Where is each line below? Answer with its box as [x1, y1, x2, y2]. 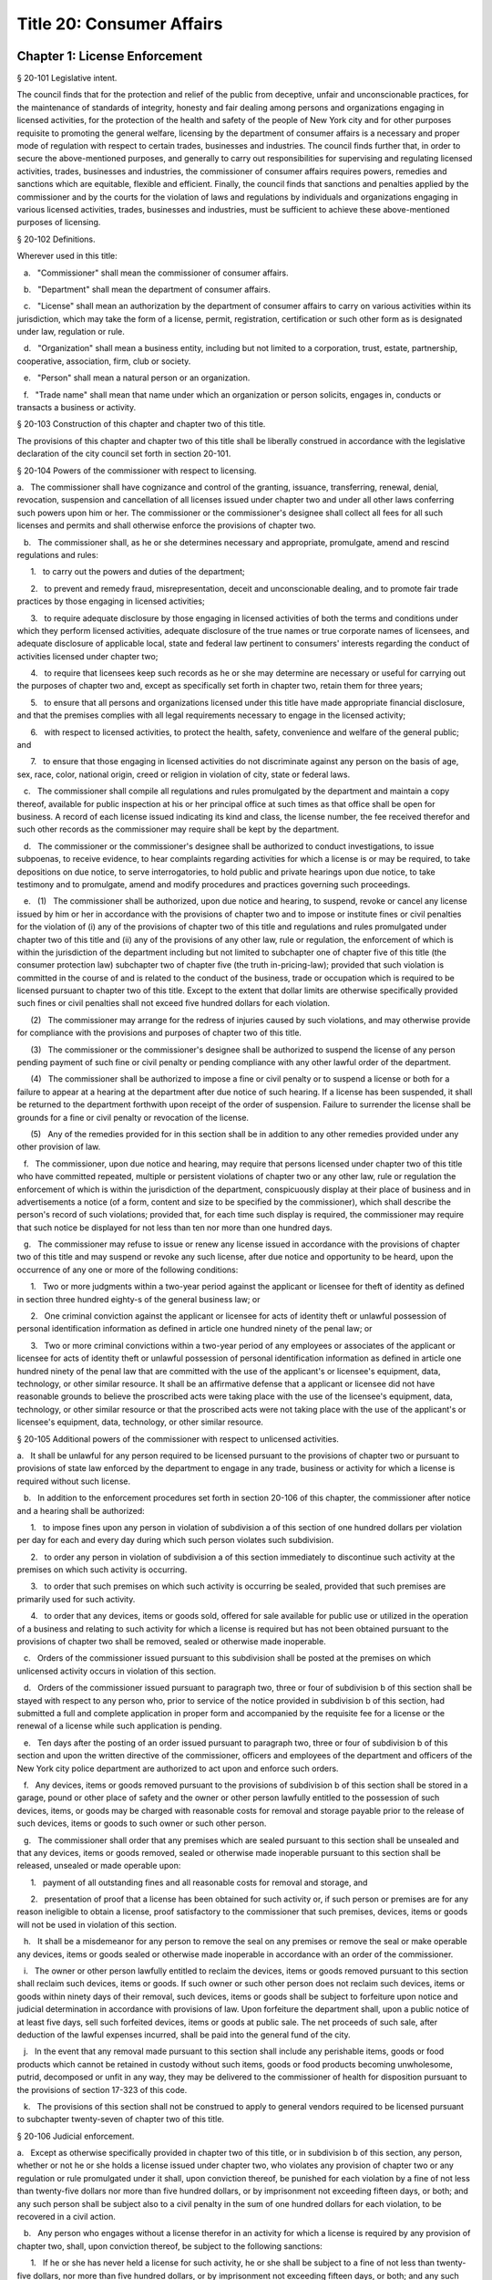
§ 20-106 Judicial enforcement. [16, 2130, 135, 2141]
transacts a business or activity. [16, 402, 137, 413]
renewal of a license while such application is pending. [16, 1720, 222, 1732]
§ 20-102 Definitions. [16, 233, 96, 244]
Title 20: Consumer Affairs [16, 14, 223, 34]
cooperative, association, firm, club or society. [16, 356, 191, 367]
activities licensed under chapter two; [16, 650, 159, 661]
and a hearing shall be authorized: [16, 1505, 145, 1516]
